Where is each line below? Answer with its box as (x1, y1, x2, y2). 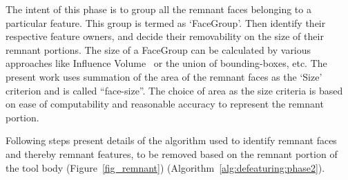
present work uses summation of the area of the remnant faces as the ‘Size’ (6, 69, 322, 83)
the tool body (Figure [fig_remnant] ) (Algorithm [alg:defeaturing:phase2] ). (6, 160, 325, 174)
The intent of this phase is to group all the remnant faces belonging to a (6, 2, 311, 16)
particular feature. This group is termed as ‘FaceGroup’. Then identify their (6, 15, 326, 30)
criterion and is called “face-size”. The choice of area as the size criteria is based (6, 83, 343, 97)
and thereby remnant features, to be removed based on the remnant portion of (6, 146, 338, 161)
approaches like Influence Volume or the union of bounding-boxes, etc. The (6, 56, 327, 70)
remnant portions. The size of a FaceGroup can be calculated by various (6, 42, 311, 57)
